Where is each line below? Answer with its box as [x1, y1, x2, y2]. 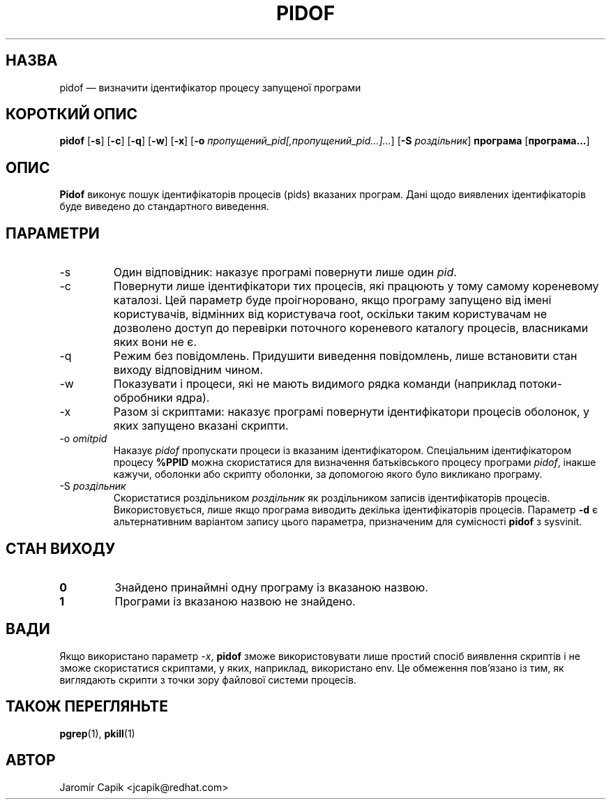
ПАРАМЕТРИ [6, 224, 100, 242]
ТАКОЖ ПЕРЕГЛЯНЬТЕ [6, 698, 169, 716]
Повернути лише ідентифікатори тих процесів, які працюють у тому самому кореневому [113, 279, 599, 294]
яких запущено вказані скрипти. [113, 419, 289, 433]
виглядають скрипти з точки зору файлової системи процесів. [59, 673, 356, 686]
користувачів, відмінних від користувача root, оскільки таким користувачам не [113, 307, 548, 322]
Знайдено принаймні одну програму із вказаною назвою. [114, 580, 428, 594]
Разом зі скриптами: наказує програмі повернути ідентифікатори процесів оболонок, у [113, 405, 590, 419]
